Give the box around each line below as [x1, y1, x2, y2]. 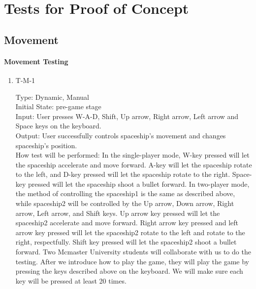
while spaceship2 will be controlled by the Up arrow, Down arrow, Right [15, 198, 234, 208]
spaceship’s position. [15, 140, 77, 150]
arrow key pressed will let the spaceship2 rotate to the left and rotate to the [15, 227, 245, 237]
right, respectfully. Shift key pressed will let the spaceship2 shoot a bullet [15, 237, 237, 247]
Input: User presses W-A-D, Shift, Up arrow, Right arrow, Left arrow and [15, 111, 239, 121]
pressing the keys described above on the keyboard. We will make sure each [15, 266, 243, 276]
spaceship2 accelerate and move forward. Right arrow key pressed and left [15, 217, 238, 228]
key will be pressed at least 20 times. [15, 275, 127, 286]
